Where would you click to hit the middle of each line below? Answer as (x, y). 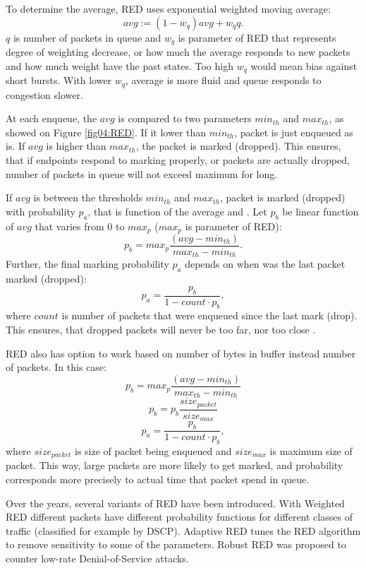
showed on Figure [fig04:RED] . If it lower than (106, 132)
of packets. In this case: (56, 367)
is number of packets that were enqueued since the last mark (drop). (209, 315)
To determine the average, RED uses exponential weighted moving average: (168, 8)
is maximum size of (311, 450)
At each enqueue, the (51, 118)
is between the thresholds (88, 197)
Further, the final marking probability (87, 264)
